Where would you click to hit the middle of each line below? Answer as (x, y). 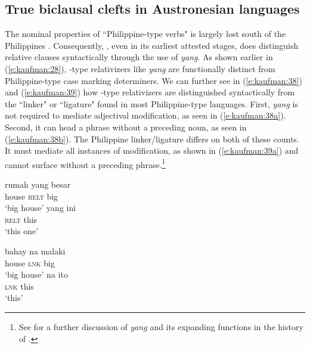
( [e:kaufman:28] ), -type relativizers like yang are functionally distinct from (140, 68)
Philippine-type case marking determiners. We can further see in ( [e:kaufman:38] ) (154, 80)
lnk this (19, 286)
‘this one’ (22, 231)
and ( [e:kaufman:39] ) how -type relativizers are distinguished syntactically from (150, 92)
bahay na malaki (35, 251)
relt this (21, 219)
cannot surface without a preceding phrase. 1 (85, 163)
